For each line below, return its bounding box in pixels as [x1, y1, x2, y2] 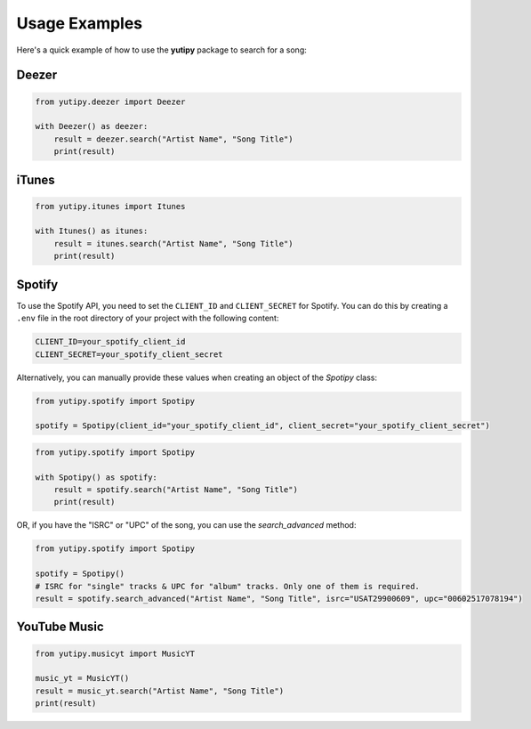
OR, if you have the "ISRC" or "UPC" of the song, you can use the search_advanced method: [16, 520, 357, 531]
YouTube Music [16, 620, 104, 635]
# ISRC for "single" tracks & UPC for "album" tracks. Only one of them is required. [35, 581, 420, 591]
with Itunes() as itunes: [35, 226, 149, 236]
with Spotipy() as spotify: [35, 472, 157, 482]
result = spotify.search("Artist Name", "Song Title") [53, 485, 298, 495]
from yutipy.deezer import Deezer [35, 96, 186, 107]
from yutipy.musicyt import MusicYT [35, 648, 196, 659]
